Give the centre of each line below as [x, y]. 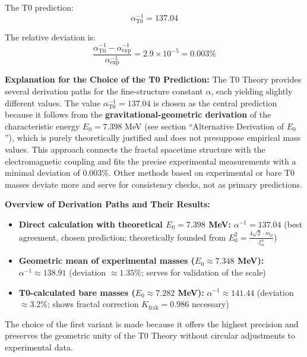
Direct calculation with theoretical [91, 224]
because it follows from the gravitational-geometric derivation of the [138, 114]
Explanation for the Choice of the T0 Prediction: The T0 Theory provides [153, 79]
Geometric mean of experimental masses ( [107, 260]
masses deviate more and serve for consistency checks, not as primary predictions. [153, 184]
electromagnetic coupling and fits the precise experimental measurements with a [151, 161]
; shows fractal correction [93, 304]
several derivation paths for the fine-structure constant [104, 91]
